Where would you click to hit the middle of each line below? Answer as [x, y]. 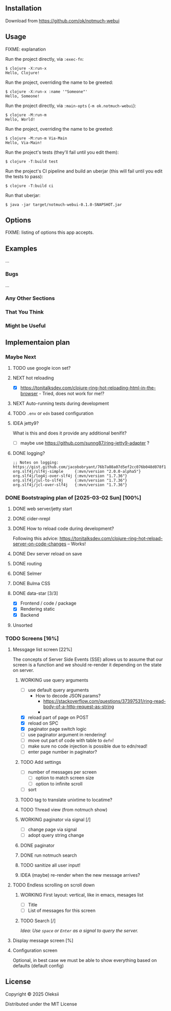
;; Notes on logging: [35, 463]
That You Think [25, 312]
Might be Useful [26, 326]
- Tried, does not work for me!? [72, 394]
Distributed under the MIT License [41, 1004]
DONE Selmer [27, 573]
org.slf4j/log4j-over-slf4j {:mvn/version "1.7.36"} [70, 476]
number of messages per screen [62, 772]
